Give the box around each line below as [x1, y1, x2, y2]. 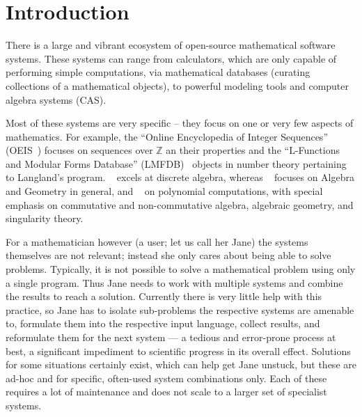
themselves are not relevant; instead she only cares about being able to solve [6, 248, 331, 262]
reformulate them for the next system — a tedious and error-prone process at [6, 330, 336, 344]
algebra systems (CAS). [6, 92, 107, 107]
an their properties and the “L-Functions [166, 143, 340, 157]
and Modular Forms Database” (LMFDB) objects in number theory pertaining [6, 156, 347, 171]
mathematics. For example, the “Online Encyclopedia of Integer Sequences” [6, 129, 328, 143]
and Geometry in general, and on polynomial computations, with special [6, 184, 323, 198]
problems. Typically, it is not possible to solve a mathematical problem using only [6, 262, 356, 276]
